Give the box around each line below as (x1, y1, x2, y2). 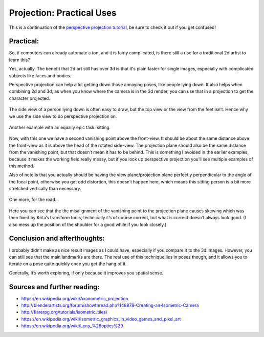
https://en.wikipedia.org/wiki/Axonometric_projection (21, 295, 129, 301)
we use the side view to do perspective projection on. (9, 113, 117, 119)
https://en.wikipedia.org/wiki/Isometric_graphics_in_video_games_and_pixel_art (21, 316, 181, 322)
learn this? (9, 57, 30, 63)
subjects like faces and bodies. (9, 72, 72, 78)
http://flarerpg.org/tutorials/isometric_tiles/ (21, 309, 108, 315)
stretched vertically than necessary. (9, 186, 82, 192)
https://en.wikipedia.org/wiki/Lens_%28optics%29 (21, 323, 123, 329)
